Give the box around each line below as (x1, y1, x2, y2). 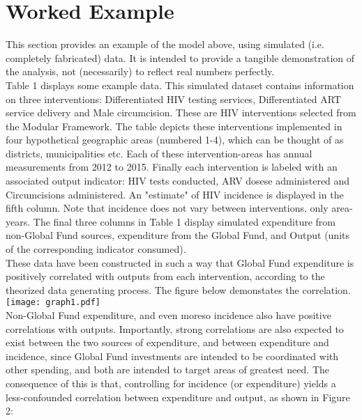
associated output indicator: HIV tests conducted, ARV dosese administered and (6, 173, 350, 188)
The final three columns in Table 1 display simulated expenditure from (33, 214, 335, 228)
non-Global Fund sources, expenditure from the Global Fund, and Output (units (6, 228, 349, 242)
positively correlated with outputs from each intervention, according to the (6, 269, 325, 283)
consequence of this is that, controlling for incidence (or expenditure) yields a (6, 376, 336, 391)
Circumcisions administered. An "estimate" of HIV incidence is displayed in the (6, 187, 344, 201)
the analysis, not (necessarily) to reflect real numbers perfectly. (6, 64, 275, 79)
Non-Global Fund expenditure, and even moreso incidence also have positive (6, 308, 331, 322)
